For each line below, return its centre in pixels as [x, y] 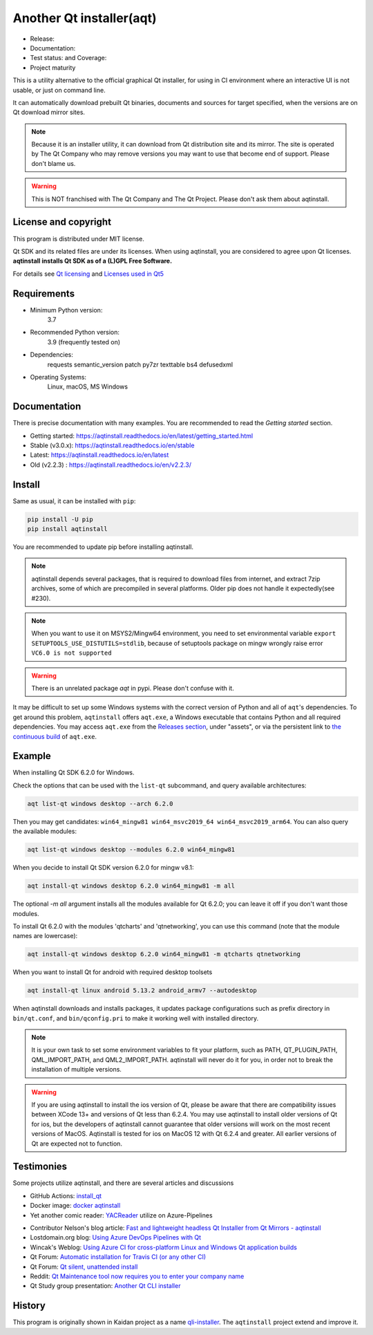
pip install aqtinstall [68, 529]
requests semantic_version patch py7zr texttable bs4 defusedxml [140, 364]
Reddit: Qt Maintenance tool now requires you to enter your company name [137, 1276]
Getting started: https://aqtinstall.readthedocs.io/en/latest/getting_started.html [142, 436]
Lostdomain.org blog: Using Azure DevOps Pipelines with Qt [116, 1238]
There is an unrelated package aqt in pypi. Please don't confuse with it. [133, 688]
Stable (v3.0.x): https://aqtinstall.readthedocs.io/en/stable [112, 445]
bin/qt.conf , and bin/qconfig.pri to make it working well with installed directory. [136, 1018]
